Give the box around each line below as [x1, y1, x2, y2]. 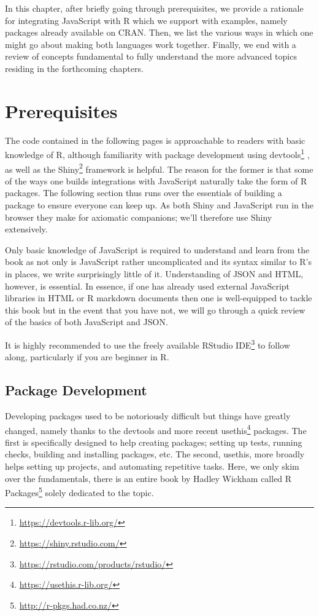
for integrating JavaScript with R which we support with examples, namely [5, 14, 288, 26]
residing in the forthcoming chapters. [5, 61, 144, 74]
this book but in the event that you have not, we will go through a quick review [5, 303, 306, 316]
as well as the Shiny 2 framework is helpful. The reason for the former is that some [5, 160, 313, 175]
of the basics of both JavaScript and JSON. [5, 315, 168, 328]
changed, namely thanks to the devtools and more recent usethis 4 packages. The [5, 422, 307, 436]
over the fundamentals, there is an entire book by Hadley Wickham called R [5, 472, 292, 484]
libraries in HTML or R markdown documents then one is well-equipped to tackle [5, 291, 312, 304]
